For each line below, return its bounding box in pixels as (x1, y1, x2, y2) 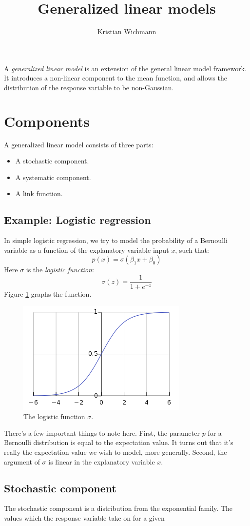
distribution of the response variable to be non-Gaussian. (4, 82, 174, 92)
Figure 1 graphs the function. (4, 289, 92, 299)
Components (4, 111, 90, 131)
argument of (4, 456, 40, 466)
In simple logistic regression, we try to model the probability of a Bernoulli (4, 235, 228, 245)
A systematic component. (15, 172, 91, 182)
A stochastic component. (15, 156, 89, 166)
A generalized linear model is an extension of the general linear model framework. (4, 63, 247, 73)
